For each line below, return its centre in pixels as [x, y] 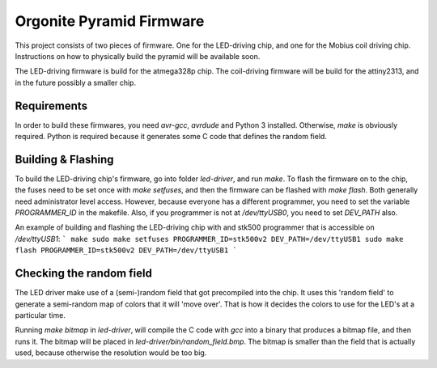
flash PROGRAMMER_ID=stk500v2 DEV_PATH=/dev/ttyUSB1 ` [126, 250]
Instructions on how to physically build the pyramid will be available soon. [138, 56]
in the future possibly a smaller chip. [76, 82]
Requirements [51, 106]
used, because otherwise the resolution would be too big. [111, 353]
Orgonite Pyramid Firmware [110, 21]
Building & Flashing [64, 159]
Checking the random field [84, 274]
